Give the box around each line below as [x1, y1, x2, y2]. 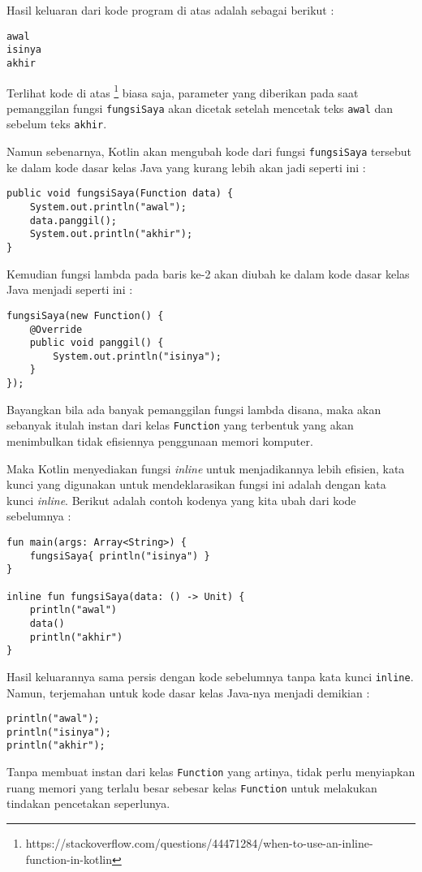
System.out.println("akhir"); [29, 228, 193, 240]
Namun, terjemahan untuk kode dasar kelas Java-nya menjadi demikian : [6, 684, 370, 701]
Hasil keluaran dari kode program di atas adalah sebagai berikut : [6, 2, 334, 18]
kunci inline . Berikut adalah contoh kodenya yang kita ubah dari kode [6, 491, 356, 508]
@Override [29, 323, 83, 335]
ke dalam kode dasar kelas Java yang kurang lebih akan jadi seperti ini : [6, 158, 366, 175]
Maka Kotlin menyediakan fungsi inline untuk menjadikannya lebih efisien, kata [6, 460, 405, 477]
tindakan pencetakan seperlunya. [6, 795, 170, 812]
